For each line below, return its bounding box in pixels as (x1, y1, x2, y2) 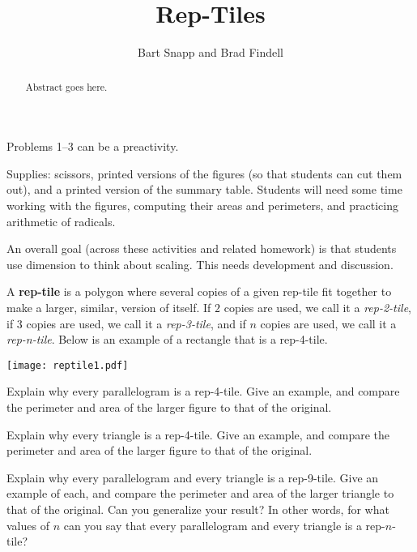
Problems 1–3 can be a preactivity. (6, 138, 179, 155)
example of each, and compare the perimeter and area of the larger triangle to (6, 485, 394, 502)
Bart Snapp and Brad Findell (138, 44, 283, 61)
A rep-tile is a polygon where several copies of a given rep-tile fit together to (6, 283, 392, 300)
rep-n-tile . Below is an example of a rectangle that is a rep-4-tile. (6, 331, 328, 348)
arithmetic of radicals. (6, 212, 116, 229)
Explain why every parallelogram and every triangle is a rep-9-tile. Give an (6, 469, 379, 486)
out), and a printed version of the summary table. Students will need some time (6, 181, 402, 198)
